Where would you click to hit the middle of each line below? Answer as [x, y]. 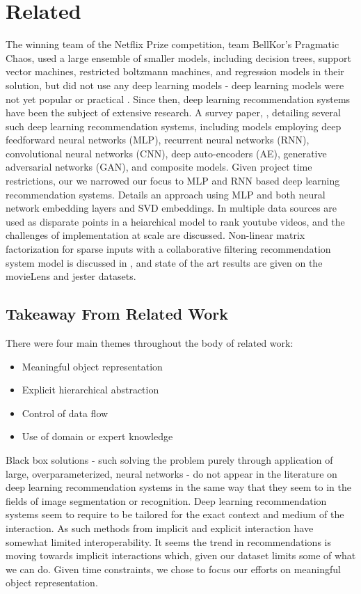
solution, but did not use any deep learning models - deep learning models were [175, 85]
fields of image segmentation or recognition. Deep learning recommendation [166, 500]
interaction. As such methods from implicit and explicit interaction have [160, 527]
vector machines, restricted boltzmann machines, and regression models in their [175, 71]
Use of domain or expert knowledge [97, 436]
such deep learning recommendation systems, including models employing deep [174, 126]
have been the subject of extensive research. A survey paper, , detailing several [173, 112]
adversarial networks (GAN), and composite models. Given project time [159, 167]
